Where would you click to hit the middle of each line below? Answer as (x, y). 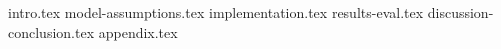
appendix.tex (138, 31)
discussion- (460, 12)
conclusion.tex (51, 31)
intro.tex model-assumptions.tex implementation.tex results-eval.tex (216, 12)
